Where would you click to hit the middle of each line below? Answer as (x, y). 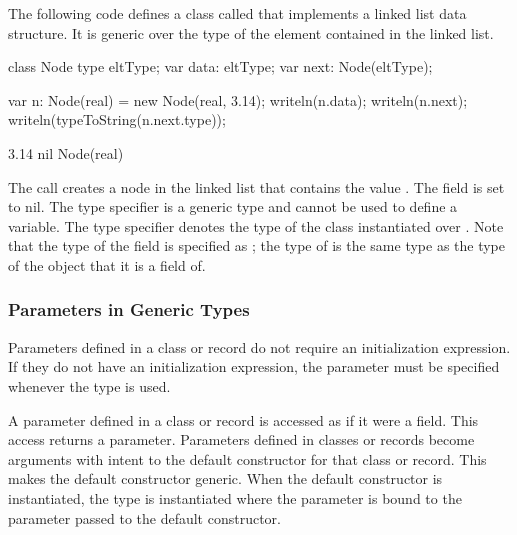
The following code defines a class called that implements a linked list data (237, 13)
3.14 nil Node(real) (66, 152)
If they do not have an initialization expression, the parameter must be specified (254, 366)
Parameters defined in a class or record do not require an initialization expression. (259, 346)
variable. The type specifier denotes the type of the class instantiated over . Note (256, 225)
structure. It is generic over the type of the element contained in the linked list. (251, 32)
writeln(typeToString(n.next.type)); (117, 119)
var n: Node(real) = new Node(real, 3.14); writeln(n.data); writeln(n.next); (238, 99)
